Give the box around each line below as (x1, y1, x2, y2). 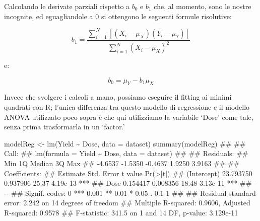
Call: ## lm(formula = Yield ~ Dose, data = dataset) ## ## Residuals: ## (4, 148, 248, 159)
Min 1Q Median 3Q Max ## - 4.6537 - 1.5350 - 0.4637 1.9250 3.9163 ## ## (4, 158, 240, 169)
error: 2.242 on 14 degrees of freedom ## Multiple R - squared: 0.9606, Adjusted (4, 197, 250, 208)
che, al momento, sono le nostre (154, 1, 251, 11)
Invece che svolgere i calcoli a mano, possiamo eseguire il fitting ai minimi (4, 92, 232, 102)
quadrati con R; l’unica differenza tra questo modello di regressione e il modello (4, 102, 250, 112)
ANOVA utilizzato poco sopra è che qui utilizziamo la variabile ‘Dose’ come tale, (4, 111, 253, 122)
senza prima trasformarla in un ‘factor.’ (4, 121, 125, 132)
